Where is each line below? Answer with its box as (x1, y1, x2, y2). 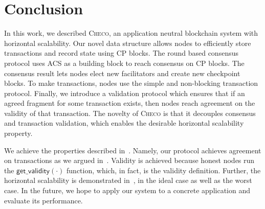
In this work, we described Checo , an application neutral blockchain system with (4, 28, 258, 38)
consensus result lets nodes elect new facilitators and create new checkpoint (4, 67, 240, 78)
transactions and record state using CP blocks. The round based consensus (4, 48, 238, 58)
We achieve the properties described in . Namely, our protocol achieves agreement (4, 145, 261, 155)
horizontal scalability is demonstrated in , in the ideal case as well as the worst (4, 175, 252, 185)
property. (4, 128, 33, 138)
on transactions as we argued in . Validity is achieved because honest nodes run (4, 155, 255, 166)
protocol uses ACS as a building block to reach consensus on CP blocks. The (4, 57, 245, 68)
